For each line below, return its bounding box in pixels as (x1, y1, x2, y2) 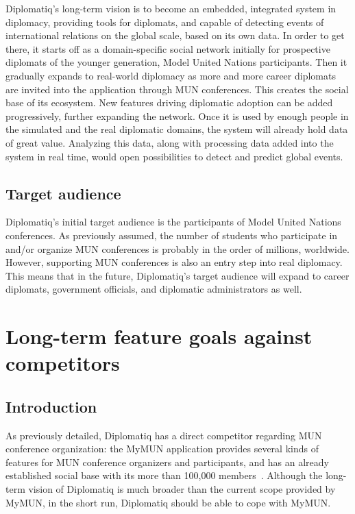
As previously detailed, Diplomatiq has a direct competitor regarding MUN (5, 428, 322, 442)
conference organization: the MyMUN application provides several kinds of (5, 441, 319, 456)
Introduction (5, 395, 97, 417)
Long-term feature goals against (5, 322, 313, 350)
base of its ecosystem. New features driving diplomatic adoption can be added (5, 95, 333, 110)
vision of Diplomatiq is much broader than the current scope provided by (28, 482, 336, 496)
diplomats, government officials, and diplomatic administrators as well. (5, 282, 302, 296)
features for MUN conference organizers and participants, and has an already (5, 454, 329, 469)
